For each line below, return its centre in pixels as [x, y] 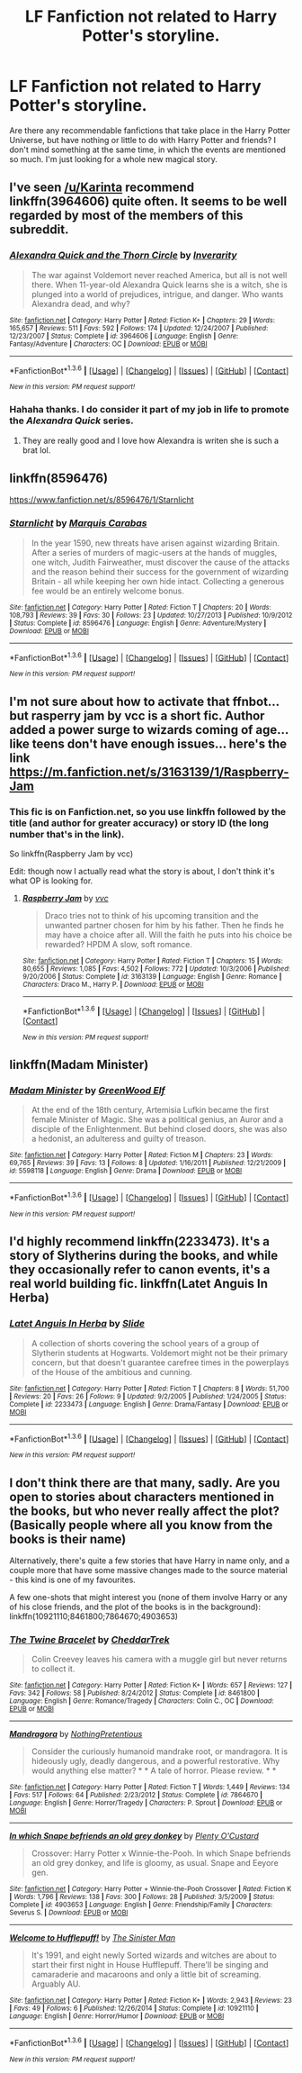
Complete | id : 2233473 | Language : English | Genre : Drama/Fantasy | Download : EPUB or [149, 1404]
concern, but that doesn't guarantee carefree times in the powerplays [160, 1362]
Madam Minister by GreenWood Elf [88, 1090]
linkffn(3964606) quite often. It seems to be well [148, 201]
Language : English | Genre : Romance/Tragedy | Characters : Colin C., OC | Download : [142, 1701]
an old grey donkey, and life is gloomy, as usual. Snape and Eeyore [155, 1863]
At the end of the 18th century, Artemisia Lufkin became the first [150, 1110]
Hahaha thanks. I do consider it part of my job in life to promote [149, 410]
